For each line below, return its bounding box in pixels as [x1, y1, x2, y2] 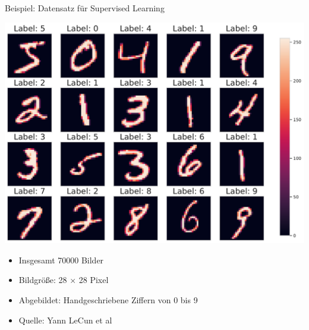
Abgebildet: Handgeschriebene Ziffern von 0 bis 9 [18, 293, 198, 306]
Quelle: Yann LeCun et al [18, 313, 112, 326]
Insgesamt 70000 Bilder [18, 253, 104, 266]
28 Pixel [78, 274, 109, 286]
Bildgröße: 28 [18, 274, 67, 286]
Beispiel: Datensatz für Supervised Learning [5, 2, 165, 14]
